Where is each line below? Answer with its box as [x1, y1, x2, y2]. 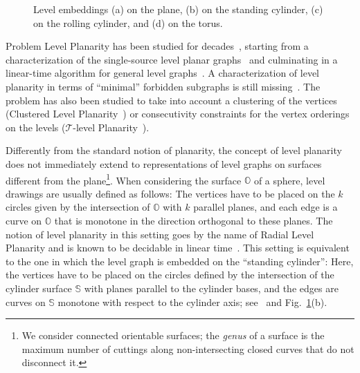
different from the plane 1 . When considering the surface [6, 171, 242, 187]
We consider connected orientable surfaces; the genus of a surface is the [21, 328, 325, 343]
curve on [6, 213, 42, 227]
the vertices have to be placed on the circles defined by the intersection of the [6, 267, 334, 282]
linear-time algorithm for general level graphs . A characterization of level [6, 66, 320, 80]
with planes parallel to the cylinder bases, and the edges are [84, 280, 339, 295]
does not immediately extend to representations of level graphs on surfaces [6, 156, 322, 171]
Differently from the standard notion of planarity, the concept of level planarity [6, 143, 342, 157]
